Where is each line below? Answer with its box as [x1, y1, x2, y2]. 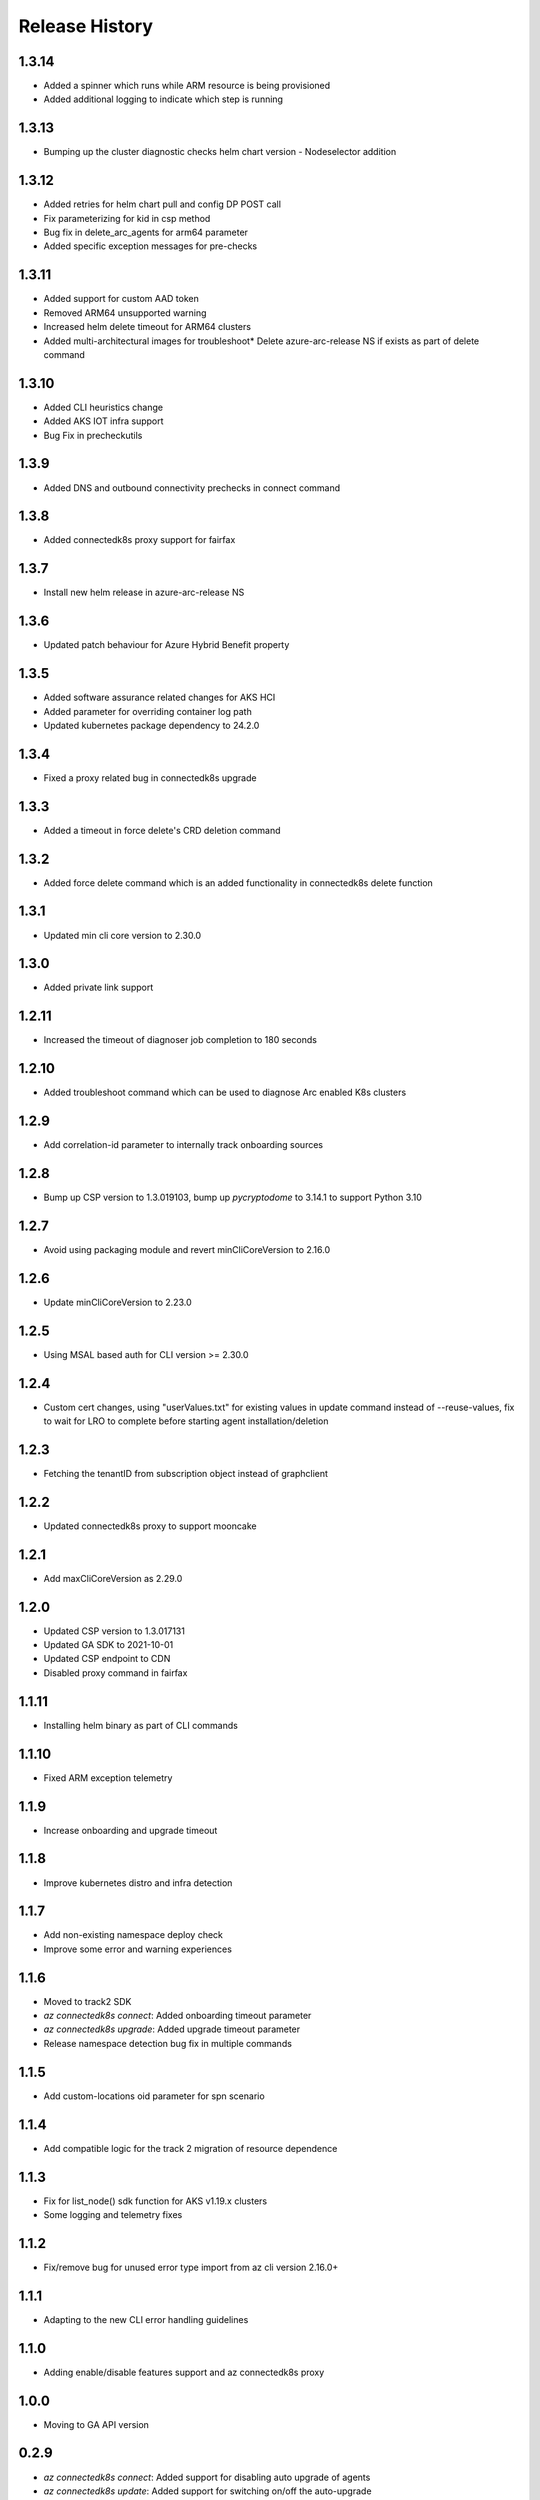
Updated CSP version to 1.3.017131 [43, 1625, 185, 1637]
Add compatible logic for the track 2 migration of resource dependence [43, 2142, 338, 2154]
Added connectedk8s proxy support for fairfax [43, 534, 236, 546]
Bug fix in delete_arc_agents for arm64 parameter [43, 226, 249, 239]
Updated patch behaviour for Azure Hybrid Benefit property [43, 639, 290, 651]
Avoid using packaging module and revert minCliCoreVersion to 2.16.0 [43, 1243, 331, 1255]
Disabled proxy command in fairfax [43, 1666, 188, 1679]
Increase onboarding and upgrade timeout [43, 1824, 218, 1836]
